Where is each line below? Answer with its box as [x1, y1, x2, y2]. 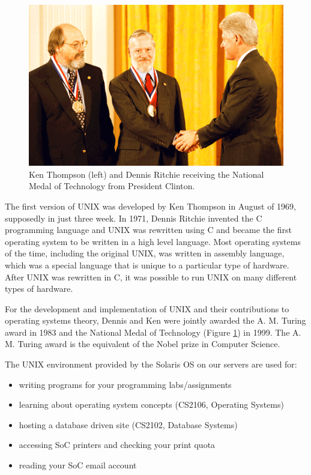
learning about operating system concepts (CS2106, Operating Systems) [19, 398, 284, 411]
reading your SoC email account [19, 459, 137, 471]
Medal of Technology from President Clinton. [29, 180, 195, 192]
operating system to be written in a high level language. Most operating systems [5, 235, 301, 247]
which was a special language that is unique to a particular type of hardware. [5, 258, 289, 271]
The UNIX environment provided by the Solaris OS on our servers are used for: [5, 358, 297, 371]
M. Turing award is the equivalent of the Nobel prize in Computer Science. [5, 337, 280, 350]
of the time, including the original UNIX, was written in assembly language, [5, 247, 285, 259]
